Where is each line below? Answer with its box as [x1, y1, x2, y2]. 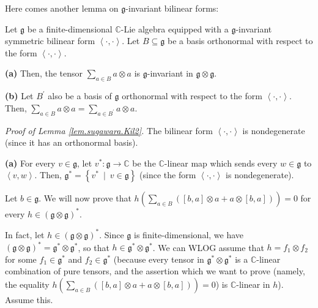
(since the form [139, 168, 196, 181]
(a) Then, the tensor [5, 67, 83, 80]
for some [5, 252, 37, 265]
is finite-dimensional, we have [134, 228, 244, 241]
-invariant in [147, 67, 193, 80]
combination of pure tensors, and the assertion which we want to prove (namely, [5, 265, 305, 277]
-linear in [236, 277, 270, 290]
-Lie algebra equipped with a [120, 22, 229, 35]
